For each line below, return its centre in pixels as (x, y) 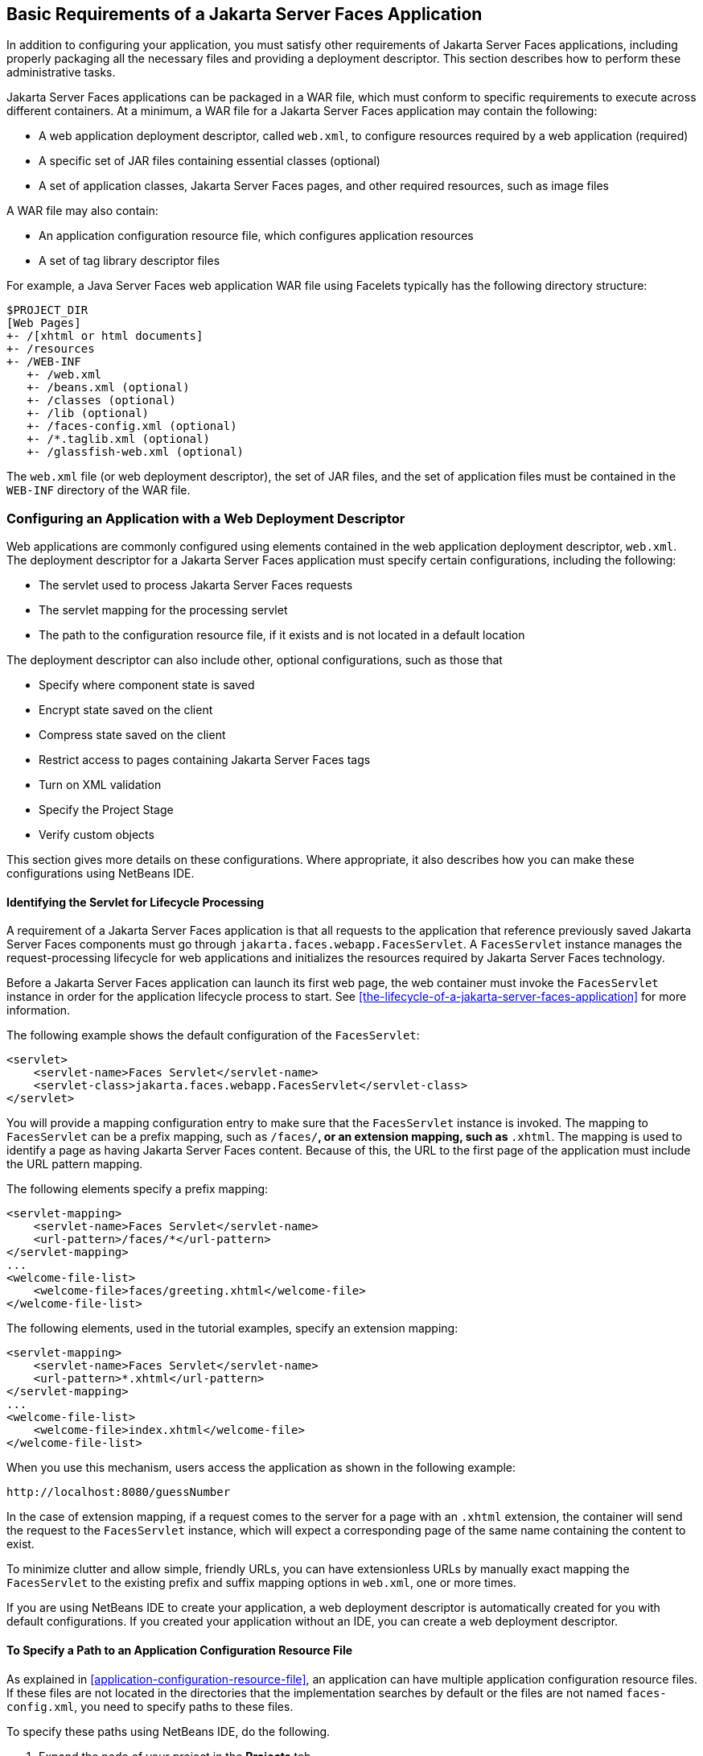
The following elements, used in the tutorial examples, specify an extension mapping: (232, 1328)
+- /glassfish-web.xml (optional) (136, 452)
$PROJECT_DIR (47, 310)
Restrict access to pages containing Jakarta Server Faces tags (205, 760)
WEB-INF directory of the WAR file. (99, 490)
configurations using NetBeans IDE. (101, 874)
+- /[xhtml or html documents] (105, 336)
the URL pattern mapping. (75, 1164)
